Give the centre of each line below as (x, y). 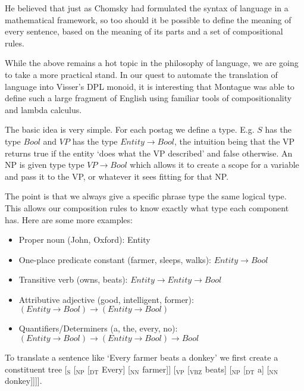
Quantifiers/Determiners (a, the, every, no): (98, 328)
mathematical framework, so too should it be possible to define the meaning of (148, 19)
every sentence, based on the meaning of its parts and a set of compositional (144, 31)
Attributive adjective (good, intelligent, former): (106, 299)
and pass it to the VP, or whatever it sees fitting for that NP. (117, 176)
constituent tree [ (36, 369)
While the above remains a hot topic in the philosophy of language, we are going (152, 63)
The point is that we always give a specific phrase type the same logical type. (146, 196)
